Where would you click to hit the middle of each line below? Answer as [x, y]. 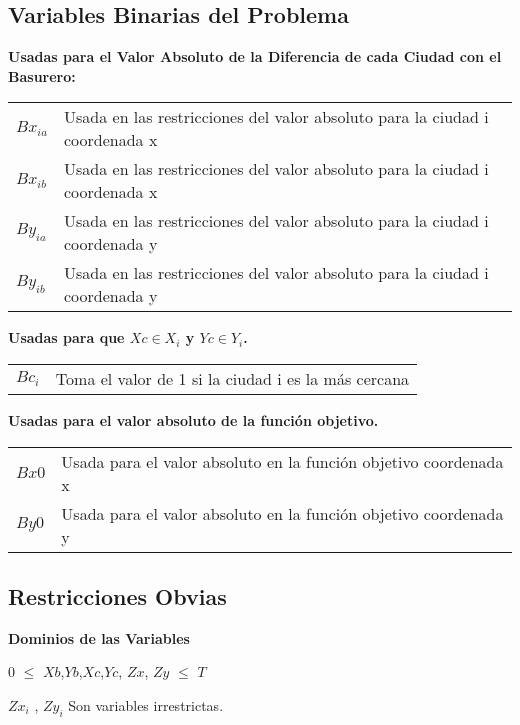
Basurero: [42, 75]
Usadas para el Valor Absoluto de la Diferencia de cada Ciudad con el [255, 56]
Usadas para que [66, 337]
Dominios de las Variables [99, 637]
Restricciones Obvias [117, 595]
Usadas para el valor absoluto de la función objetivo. [193, 419]
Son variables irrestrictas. [146, 704]
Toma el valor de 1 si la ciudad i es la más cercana [232, 378]
